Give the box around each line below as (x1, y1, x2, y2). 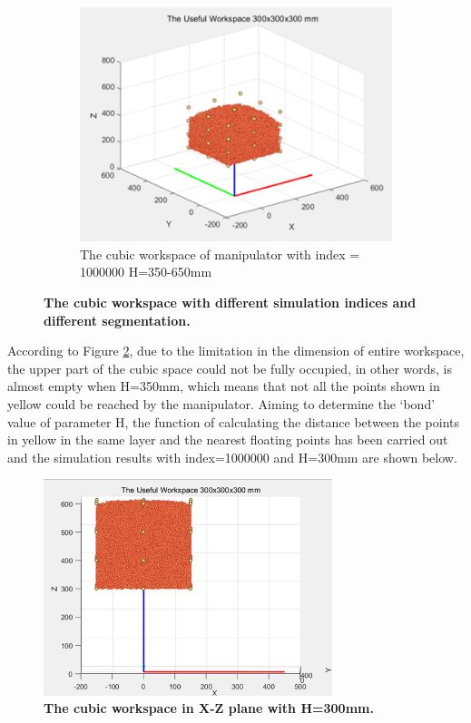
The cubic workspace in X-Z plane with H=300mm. (44, 699, 374, 718)
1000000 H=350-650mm (80, 262, 212, 281)
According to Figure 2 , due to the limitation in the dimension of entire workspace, (7, 341, 465, 360)
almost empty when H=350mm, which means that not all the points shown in (7, 376, 440, 396)
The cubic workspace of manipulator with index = (80, 244, 360, 263)
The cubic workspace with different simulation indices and (44, 292, 417, 311)
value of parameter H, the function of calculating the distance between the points (7, 412, 460, 431)
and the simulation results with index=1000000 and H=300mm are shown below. (7, 447, 457, 466)
